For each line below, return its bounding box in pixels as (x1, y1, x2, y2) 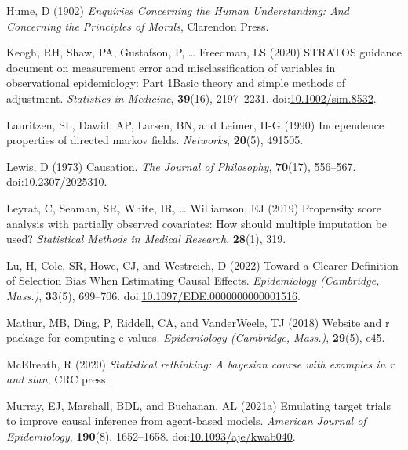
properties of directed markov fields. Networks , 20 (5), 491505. (6, 132, 304, 148)
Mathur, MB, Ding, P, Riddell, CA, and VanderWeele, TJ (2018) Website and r (6, 314, 390, 330)
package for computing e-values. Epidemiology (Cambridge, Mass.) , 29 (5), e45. (6, 329, 385, 346)
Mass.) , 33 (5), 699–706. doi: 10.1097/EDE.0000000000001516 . (6, 287, 301, 303)
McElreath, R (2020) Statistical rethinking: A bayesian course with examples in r (6, 355, 395, 372)
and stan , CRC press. (6, 371, 109, 387)
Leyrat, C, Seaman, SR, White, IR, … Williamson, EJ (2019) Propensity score (6, 199, 381, 216)
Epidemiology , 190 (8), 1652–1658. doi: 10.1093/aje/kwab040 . (6, 428, 296, 445)
